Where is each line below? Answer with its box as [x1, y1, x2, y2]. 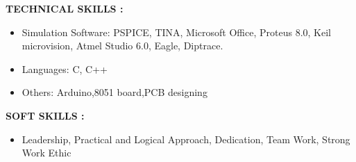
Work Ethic [22, 145, 71, 160]
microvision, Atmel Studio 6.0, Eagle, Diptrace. [22, 38, 223, 53]
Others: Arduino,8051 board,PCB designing [22, 85, 207, 99]
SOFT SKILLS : [6, 108, 85, 122]
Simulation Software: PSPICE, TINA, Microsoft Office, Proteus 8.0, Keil [22, 24, 331, 39]
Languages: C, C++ [22, 61, 108, 76]
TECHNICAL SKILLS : [6, 1, 124, 15]
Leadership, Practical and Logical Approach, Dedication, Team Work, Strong [22, 131, 350, 146]
